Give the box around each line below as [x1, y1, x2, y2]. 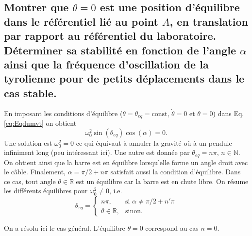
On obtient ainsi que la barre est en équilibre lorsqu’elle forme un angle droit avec [4, 157, 248, 167]
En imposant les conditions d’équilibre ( [4, 108, 123, 118]
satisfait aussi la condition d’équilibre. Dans [110, 167, 241, 177]
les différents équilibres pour [4, 185, 88, 196]
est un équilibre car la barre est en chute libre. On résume [76, 176, 249, 186]
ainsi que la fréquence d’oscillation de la [4, 56, 209, 71]
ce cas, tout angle [4, 176, 56, 186]
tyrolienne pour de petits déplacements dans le [4, 71, 245, 86]
